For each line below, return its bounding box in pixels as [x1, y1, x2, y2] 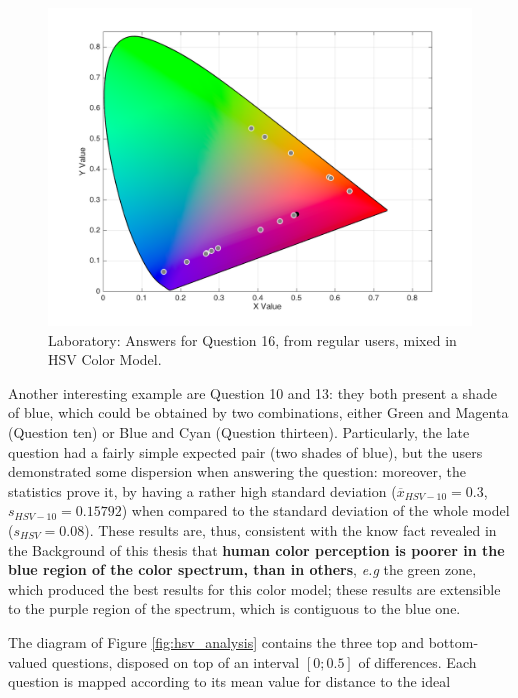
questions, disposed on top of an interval [51, 651, 300, 672]
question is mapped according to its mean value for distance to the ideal [8, 671, 451, 692]
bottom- [428, 631, 479, 652]
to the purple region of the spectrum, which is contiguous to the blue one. [8, 598, 461, 619]
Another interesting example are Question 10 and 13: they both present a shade [8, 382, 497, 403]
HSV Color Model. [48, 349, 162, 370]
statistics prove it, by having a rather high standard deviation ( [8, 480, 397, 501]
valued [8, 651, 48, 672]
